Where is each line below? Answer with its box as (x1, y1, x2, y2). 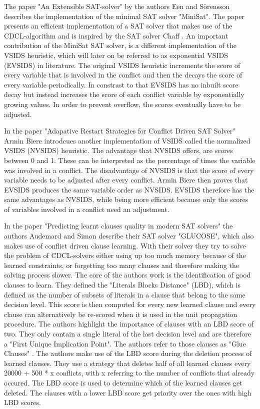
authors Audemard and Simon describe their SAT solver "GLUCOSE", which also (4, 230, 254, 241)
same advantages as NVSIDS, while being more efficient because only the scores (4, 194, 248, 204)
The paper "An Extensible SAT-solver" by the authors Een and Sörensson (4, 1, 230, 11)
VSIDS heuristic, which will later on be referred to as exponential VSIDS (4, 49, 228, 60)
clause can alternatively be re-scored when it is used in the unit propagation (4, 308, 237, 319)
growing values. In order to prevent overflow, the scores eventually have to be (4, 98, 241, 109)
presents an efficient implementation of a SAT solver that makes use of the (4, 20, 232, 31)
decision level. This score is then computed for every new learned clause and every (4, 299, 256, 309)
